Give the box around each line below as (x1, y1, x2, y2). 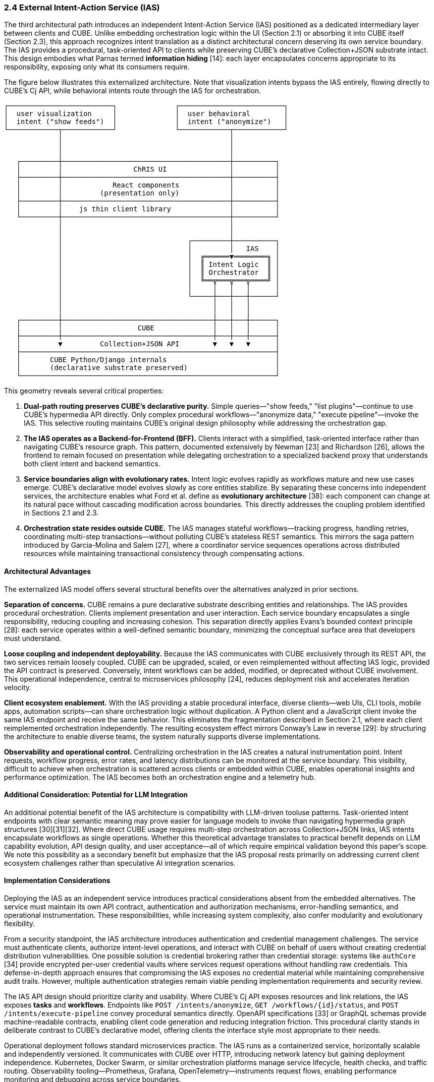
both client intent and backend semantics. (24, 459, 161, 468)
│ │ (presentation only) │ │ (16, 189, 280, 197)
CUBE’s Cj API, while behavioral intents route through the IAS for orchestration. (4, 86, 261, 95)
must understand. (4, 634, 61, 642)
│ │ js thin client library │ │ (16, 205, 280, 213)
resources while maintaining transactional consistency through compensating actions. (24, 549, 304, 558)
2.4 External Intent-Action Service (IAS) (4, 2, 160, 12)
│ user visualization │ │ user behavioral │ (4, 110, 288, 118)
